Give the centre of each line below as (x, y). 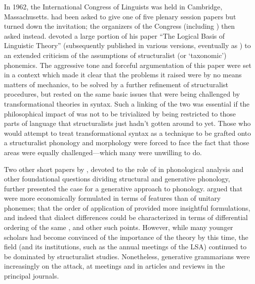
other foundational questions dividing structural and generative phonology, (117, 179)
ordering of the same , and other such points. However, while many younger (119, 227)
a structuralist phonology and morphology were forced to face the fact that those (127, 142)
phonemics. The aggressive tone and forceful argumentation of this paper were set (128, 65)
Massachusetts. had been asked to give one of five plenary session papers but (120, 16)
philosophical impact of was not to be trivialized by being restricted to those (120, 113)
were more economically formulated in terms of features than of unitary (112, 198)
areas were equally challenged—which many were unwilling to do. (103, 152)
